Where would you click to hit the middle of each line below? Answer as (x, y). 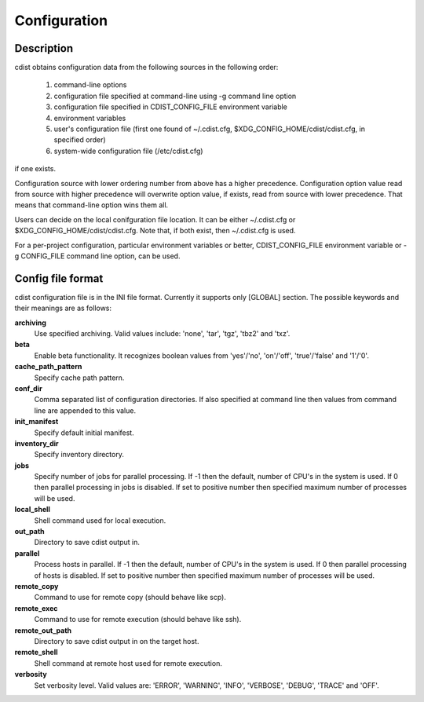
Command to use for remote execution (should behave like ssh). (138, 620)
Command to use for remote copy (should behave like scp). (130, 598)
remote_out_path (43, 630)
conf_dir (28, 388)
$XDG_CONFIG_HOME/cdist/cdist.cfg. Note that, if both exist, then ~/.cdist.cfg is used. (155, 231)
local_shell (33, 510)
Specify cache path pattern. (79, 378)
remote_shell (36, 653)
